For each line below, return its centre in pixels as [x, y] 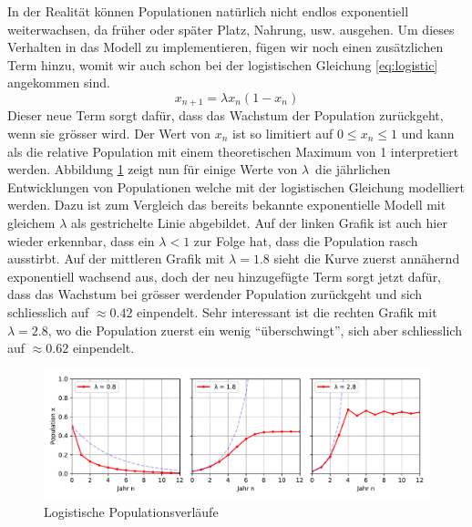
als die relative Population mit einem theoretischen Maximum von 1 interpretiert [233, 151]
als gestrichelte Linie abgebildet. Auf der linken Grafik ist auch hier [259, 222]
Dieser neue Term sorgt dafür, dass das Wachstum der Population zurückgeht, [226, 115]
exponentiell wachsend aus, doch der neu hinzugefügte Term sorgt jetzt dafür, [225, 276]
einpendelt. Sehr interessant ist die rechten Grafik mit [287, 311]
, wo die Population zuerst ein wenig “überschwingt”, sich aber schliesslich [255, 330]
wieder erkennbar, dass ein [81, 240]
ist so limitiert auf [283, 134]
